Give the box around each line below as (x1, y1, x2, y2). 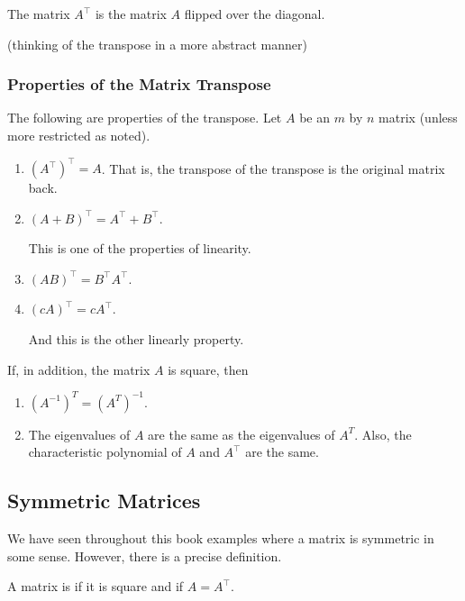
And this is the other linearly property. (28, 330, 244, 349)
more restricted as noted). (7, 126, 150, 144)
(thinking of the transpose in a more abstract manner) (7, 34, 307, 53)
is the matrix (95, 5, 167, 23)
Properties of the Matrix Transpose (7, 73, 271, 96)
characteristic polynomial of (28, 442, 182, 461)
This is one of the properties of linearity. (28, 239, 251, 258)
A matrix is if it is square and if (7, 577, 184, 596)
